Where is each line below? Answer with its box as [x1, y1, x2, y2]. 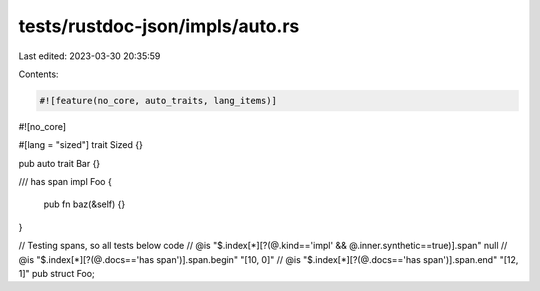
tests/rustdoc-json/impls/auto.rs [18, 15, 300, 37]
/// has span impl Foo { [18, 176, 112, 188]
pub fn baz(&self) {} [43, 198, 126, 210]
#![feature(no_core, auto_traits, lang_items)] [39, 95, 277, 106]
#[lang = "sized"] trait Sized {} [18, 139, 144, 151]
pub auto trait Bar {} [18, 157, 101, 169]
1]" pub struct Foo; [18, 268, 95, 280]
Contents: [18, 68, 59, 80]
